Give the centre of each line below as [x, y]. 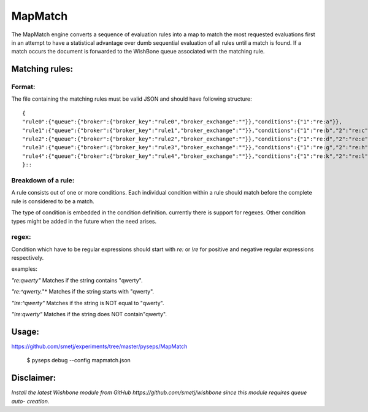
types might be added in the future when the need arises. [84, 221]
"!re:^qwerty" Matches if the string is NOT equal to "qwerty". [88, 303]
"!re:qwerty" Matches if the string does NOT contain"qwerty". [89, 314]
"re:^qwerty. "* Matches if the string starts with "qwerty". [83, 292]
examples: [25, 269]
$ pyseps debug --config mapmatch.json [79, 360]
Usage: [25, 332]
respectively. [28, 258]
